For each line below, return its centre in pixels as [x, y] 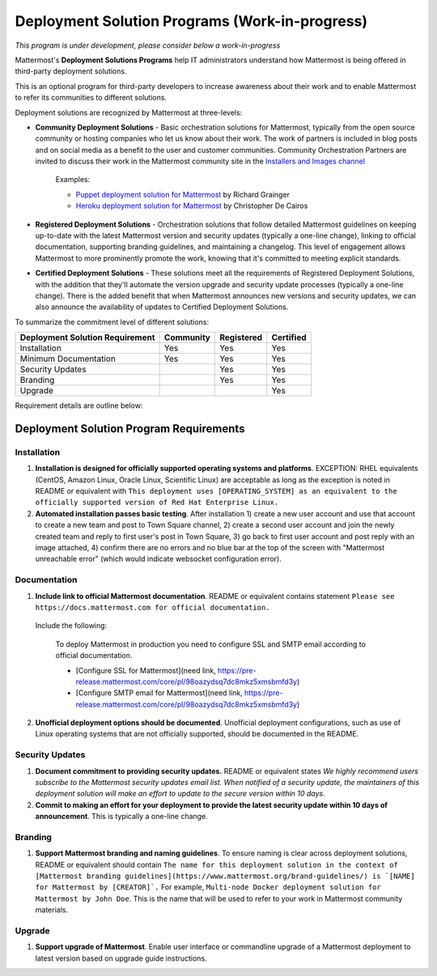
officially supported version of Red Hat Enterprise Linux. [157, 503]
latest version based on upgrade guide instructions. [121, 958]
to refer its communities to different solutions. [91, 98]
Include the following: [71, 626]
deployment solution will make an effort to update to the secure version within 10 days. [180, 794]
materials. [52, 910]
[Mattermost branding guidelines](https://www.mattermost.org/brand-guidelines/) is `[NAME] [225, 876]
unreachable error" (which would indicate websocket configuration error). [159, 559]
